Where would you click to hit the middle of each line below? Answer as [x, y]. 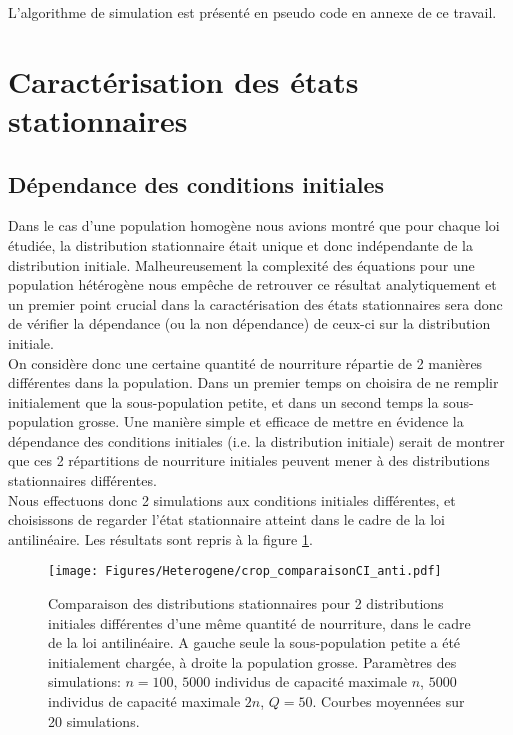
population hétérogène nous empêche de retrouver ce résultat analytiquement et [252, 284]
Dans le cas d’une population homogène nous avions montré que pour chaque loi [254, 225]
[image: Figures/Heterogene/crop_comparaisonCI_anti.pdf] [245, 571]
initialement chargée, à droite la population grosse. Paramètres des [252, 661]
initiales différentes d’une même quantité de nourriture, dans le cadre [259, 622]
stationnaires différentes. [82, 480]
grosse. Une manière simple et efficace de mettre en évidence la [271, 421]
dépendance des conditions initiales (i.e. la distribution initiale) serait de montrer [256, 440]
